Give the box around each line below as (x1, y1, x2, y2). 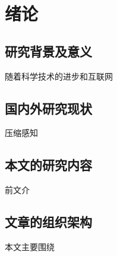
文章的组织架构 (5, 213, 92, 231)
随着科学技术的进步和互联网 (5, 69, 113, 82)
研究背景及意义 (5, 42, 92, 60)
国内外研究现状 (5, 99, 92, 117)
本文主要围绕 (5, 240, 55, 252)
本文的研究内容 (5, 156, 92, 174)
